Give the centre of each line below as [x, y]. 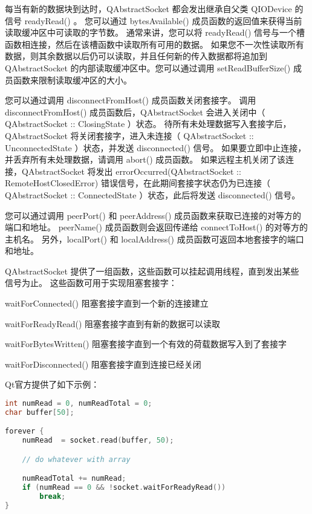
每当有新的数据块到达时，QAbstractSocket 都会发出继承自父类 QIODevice [148, 8]
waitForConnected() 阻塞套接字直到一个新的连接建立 [107, 303]
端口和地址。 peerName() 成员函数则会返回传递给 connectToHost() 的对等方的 [156, 227]
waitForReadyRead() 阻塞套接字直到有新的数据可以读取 [113, 323]
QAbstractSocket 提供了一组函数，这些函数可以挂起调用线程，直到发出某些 [152, 271]
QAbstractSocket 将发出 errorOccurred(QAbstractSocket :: [131, 171]
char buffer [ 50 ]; [40, 412]
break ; [53, 497]
